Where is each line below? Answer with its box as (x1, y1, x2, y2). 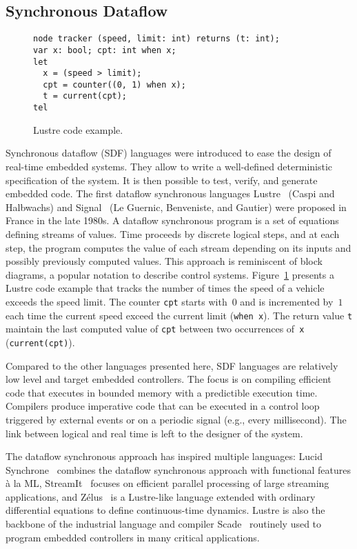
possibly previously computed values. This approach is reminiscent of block (6, 254, 323, 268)
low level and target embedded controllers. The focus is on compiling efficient (6, 372, 331, 386)
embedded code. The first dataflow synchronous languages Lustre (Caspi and (6, 186, 335, 201)
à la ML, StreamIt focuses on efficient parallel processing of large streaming (6, 476, 329, 490)
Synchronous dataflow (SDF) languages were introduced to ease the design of (6, 146, 331, 160)
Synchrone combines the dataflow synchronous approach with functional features (6, 462, 351, 477)
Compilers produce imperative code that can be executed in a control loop (6, 399, 320, 413)
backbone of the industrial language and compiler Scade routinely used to (6, 517, 322, 531)
